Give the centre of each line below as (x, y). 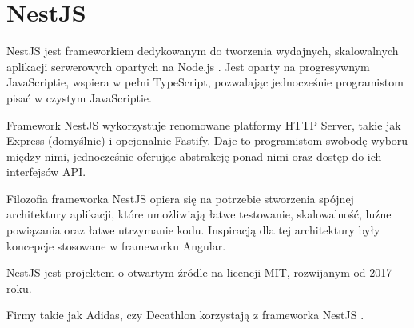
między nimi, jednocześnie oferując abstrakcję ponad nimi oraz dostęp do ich (194, 156)
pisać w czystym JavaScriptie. (79, 97)
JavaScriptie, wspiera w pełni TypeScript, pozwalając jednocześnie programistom (205, 82)
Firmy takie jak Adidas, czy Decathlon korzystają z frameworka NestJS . (185, 315)
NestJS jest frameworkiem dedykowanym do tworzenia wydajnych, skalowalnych (203, 51)
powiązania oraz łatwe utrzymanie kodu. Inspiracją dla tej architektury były (193, 230)
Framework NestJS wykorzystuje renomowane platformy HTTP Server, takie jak (204, 124)
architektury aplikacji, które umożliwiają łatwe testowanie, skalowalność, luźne (199, 214)
